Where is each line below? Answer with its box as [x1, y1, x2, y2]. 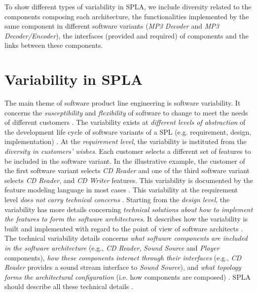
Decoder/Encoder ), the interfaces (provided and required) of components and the [4, 30, 249, 40]
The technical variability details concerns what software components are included [4, 233, 248, 243]
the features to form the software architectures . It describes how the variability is [4, 214, 248, 224]
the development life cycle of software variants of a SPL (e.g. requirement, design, [4, 126, 252, 137]
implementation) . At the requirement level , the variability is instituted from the [4, 136, 247, 146]
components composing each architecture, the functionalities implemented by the [4, 11, 249, 21]
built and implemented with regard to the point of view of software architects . [4, 223, 243, 233]
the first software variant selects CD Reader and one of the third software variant [4, 165, 250, 176]
